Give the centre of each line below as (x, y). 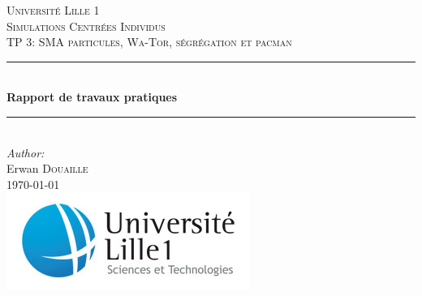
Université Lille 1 (53, 10)
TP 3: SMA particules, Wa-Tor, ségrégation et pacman (149, 42)
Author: (26, 152)
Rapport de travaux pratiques (92, 97)
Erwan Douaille (47, 168)
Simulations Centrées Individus (86, 26)
